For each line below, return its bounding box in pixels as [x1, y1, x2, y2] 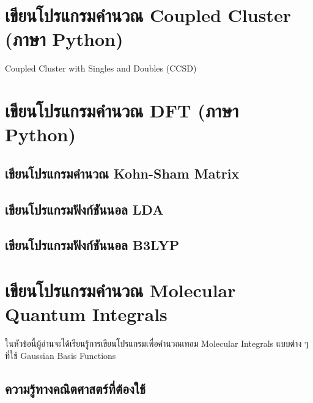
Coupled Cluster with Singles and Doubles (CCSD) [5, 62, 197, 75]
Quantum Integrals [5, 301, 168, 327]
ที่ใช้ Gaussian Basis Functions [5, 349, 116, 361]
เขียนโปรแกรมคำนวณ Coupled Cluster [5, 2, 291, 28]
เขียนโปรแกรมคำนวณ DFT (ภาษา [5, 98, 238, 123]
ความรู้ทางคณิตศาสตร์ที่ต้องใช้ [5, 379, 146, 397]
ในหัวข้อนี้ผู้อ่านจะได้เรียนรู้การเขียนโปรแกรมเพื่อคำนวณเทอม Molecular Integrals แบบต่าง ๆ [5, 337, 309, 350]
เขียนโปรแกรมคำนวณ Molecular [5, 278, 236, 302]
